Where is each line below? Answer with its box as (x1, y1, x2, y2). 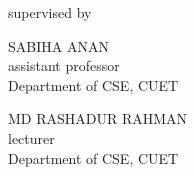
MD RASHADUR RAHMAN (8, 108, 188, 129)
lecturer (8, 127, 55, 148)
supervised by (8, 2, 92, 22)
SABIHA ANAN (8, 35, 109, 56)
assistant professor (8, 55, 120, 76)
